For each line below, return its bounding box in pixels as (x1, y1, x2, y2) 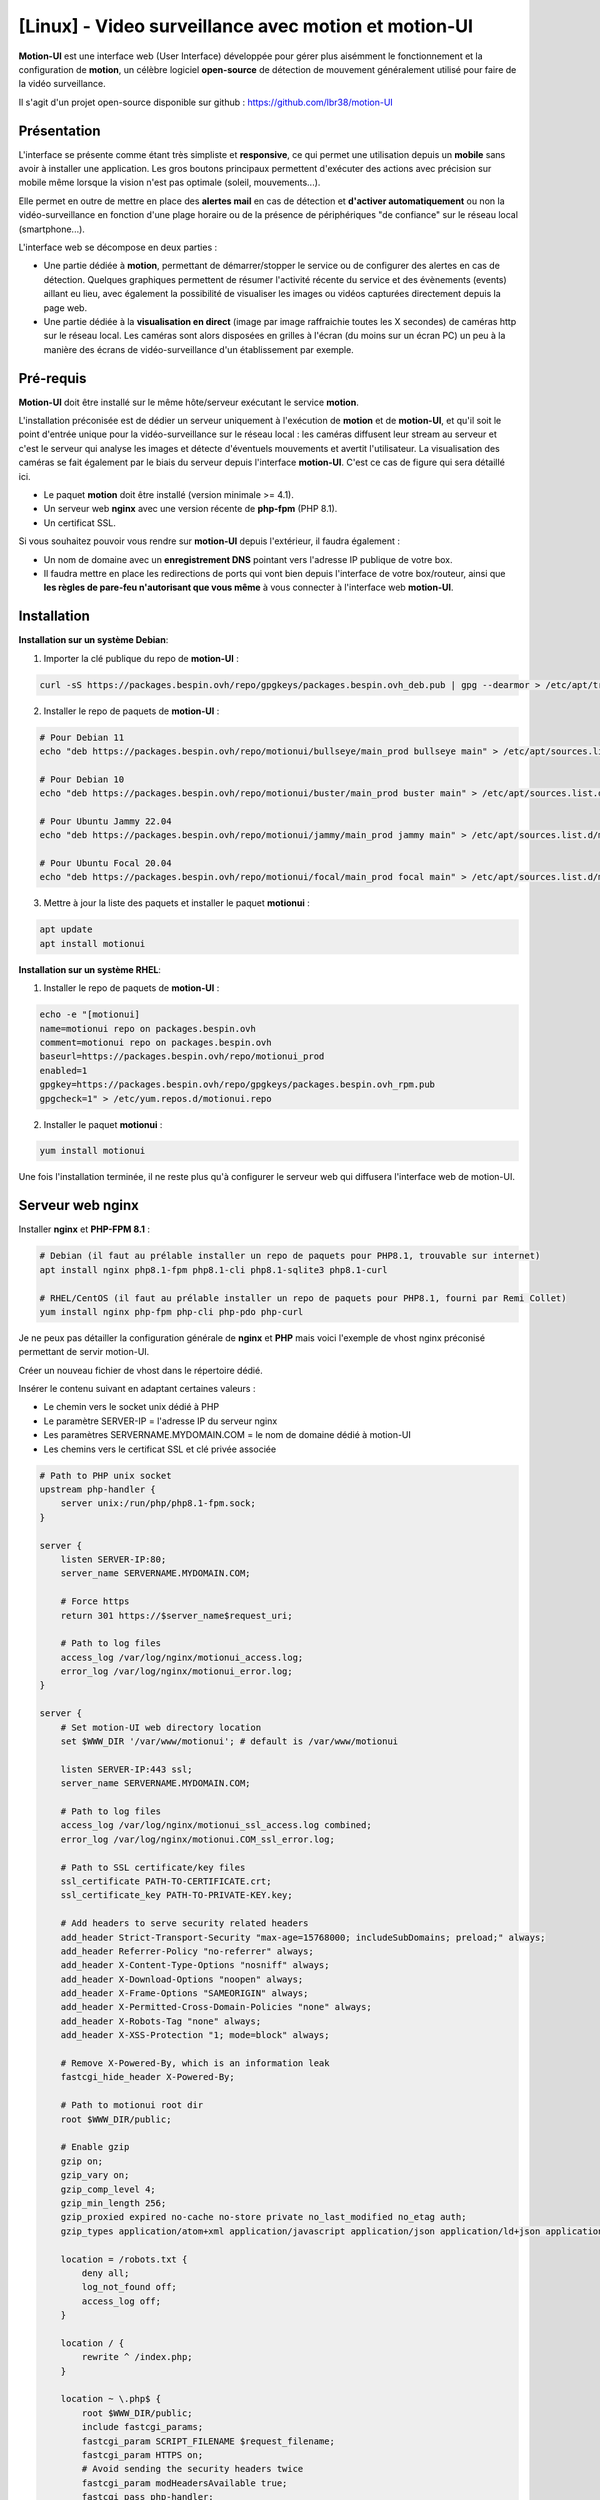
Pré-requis (18, 370, 87, 387)
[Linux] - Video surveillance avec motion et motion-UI (18, 15, 474, 37)
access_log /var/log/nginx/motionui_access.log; (60, 1651, 304, 1663)
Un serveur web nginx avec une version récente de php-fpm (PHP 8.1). (43, 503, 338, 515)
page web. (43, 301, 88, 314)
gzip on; (60, 2155, 104, 2167)
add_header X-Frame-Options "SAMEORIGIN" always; (60, 1988, 309, 1999)
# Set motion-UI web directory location (60, 1721, 262, 1733)
